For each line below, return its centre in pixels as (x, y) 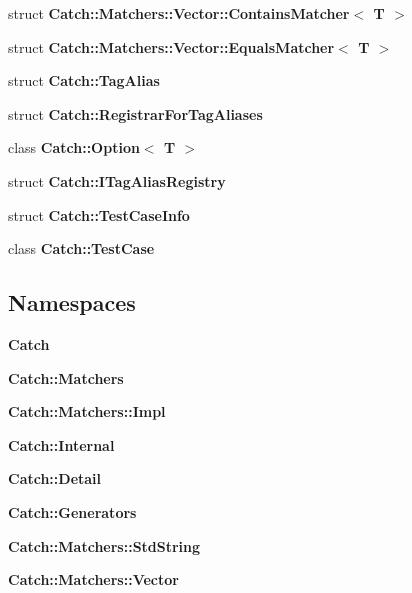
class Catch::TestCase (81, 248)
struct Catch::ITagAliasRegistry (117, 180)
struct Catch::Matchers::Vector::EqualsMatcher (171, 46)
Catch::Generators (72, 511)
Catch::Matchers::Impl (87, 411)
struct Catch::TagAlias (84, 80)
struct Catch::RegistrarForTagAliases (135, 113)
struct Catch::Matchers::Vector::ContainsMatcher (179, 13)
